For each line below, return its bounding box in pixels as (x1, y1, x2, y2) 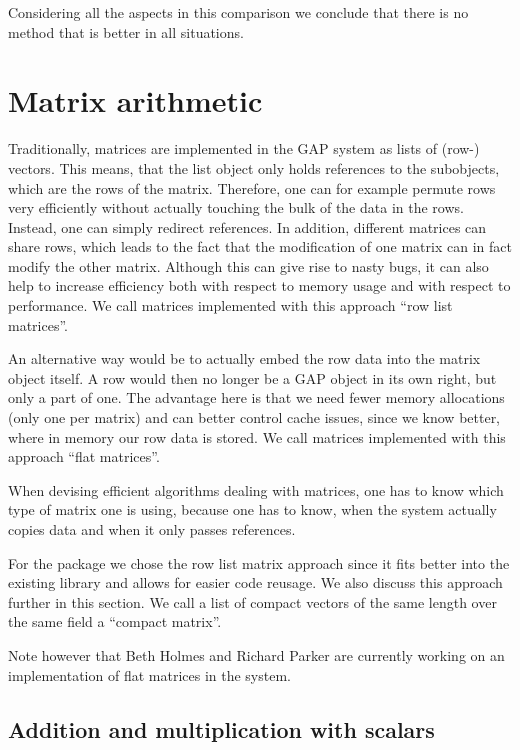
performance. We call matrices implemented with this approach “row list (8, 295, 453, 316)
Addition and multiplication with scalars (8, 713, 435, 744)
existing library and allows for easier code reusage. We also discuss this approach (8, 572, 503, 593)
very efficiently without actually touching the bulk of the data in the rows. (8, 197, 464, 218)
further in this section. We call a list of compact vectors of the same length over (8, 591, 497, 612)
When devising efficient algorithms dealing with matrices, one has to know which (8, 479, 504, 500)
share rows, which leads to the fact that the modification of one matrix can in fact (8, 236, 512, 257)
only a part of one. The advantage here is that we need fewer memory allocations (8, 387, 505, 408)
